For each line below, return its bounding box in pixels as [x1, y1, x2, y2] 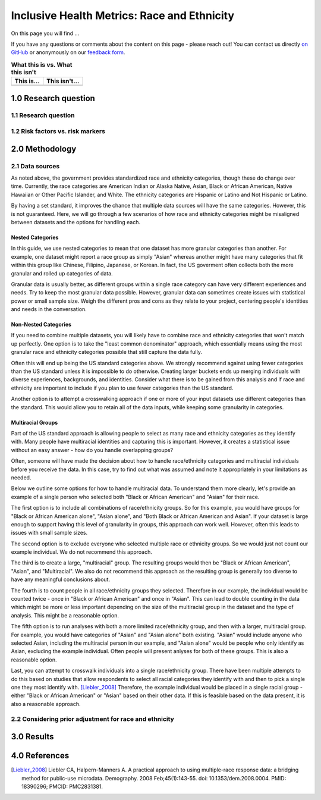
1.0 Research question [11, 93, 95, 103]
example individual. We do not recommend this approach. [11, 548, 153, 556]
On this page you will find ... [11, 30, 80, 37]
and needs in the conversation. [11, 306, 87, 313]
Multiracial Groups [11, 419, 58, 426]
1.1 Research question [11, 111, 75, 120]
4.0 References [11, 751, 70, 761]
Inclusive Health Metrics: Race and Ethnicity [11, 9, 235, 22]
